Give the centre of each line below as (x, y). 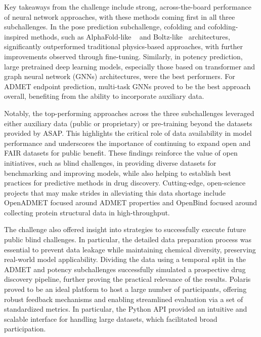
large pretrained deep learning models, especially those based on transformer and (130, 66)
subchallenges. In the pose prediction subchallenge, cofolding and (105, 27)
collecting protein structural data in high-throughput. (87, 212)
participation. (25, 329)
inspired (16, 36)
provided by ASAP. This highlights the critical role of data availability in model (128, 133)
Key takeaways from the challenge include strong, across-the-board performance (128, 7)
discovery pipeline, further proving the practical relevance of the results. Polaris (127, 279)
